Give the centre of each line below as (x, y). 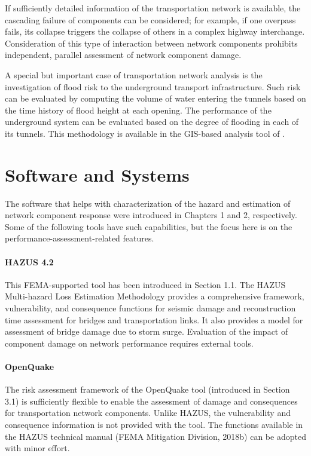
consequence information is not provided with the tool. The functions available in (154, 424)
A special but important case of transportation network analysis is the (134, 74)
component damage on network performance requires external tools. (129, 343)
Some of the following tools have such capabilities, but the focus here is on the (149, 226)
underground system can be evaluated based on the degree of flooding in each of (152, 122)
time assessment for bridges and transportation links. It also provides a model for (154, 319)
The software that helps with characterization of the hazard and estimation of (148, 203)
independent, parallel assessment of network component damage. (123, 55)
